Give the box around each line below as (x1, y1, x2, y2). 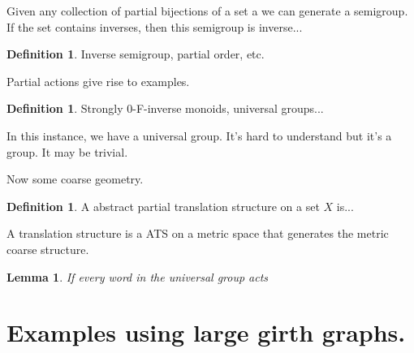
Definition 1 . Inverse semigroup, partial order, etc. (6, 45, 265, 62)
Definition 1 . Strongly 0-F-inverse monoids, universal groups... (6, 100, 324, 117)
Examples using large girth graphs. (6, 316, 406, 349)
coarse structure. (6, 240, 89, 257)
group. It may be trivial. (6, 143, 128, 160)
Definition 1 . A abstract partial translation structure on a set (6, 197, 320, 214)
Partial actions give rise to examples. (6, 72, 190, 89)
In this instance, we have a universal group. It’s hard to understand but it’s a (6, 127, 392, 144)
